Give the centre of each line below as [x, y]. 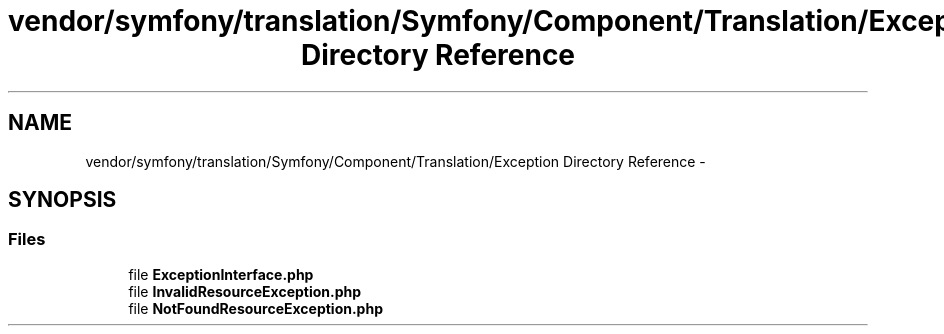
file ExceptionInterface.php [221, 274]
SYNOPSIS [62, 200]
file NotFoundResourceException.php [255, 308]
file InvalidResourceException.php [245, 291]
